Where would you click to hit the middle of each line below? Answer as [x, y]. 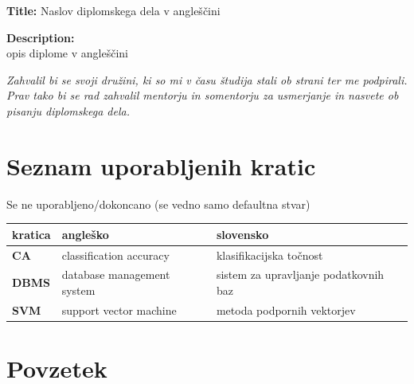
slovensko [242, 234]
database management [116, 274]
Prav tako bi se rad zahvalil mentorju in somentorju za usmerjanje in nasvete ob [203, 95]
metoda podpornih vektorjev [286, 310]
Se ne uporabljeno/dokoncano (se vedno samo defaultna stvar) [158, 204]
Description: [41, 37]
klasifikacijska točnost [269, 255]
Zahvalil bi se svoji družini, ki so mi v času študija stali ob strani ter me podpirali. [207, 79]
